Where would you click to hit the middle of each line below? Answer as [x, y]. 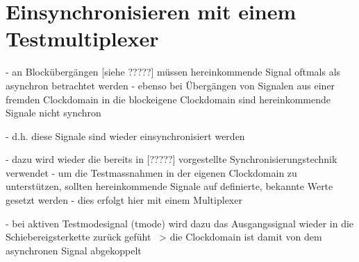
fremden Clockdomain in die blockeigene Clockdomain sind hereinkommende [168, 99]
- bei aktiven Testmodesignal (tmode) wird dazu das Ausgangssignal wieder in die [180, 223]
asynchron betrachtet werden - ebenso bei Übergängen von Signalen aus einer [170, 85]
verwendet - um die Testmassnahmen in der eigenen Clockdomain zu [151, 172]
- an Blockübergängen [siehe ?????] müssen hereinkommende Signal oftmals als [173, 72]
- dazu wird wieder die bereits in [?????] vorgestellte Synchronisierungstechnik [172, 159]
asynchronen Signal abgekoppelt [74, 250]
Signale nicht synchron [53, 113]
